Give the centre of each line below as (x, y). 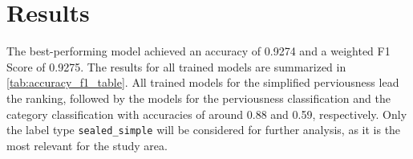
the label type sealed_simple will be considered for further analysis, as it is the (204, 130)
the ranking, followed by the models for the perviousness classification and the (198, 98)
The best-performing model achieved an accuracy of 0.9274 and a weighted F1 (198, 51)
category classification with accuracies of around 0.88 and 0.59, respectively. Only (207, 114)
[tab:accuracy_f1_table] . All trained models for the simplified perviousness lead (203, 82)
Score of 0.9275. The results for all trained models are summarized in (176, 66)
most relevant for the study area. (87, 145)
